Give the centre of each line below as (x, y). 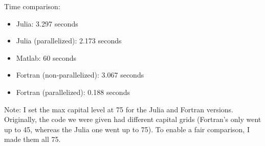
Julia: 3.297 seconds (47, 23)
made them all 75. (32, 139)
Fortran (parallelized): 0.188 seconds (73, 92)
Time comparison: (32, 6)
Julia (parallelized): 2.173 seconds (69, 41)
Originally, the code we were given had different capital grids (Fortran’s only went (133, 119)
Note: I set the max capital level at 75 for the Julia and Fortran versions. (119, 109)
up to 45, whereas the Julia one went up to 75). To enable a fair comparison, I (127, 129)
